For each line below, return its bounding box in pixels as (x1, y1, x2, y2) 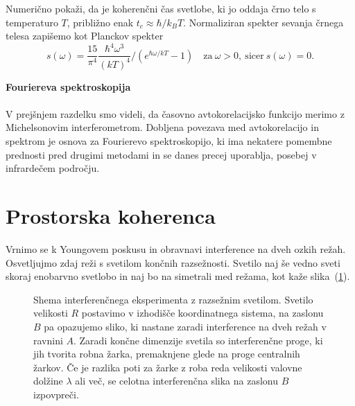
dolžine (33, 373, 63, 388)
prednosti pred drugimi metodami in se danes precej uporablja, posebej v (6, 147, 317, 161)
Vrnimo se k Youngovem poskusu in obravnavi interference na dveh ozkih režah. (6, 241, 346, 256)
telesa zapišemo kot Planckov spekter (6, 28, 164, 43)
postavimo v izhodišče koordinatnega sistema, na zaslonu (81, 306, 324, 320)
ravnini (33, 333, 63, 347)
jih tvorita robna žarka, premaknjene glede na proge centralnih (33, 346, 300, 361)
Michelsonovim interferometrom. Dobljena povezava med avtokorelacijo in (6, 120, 319, 134)
